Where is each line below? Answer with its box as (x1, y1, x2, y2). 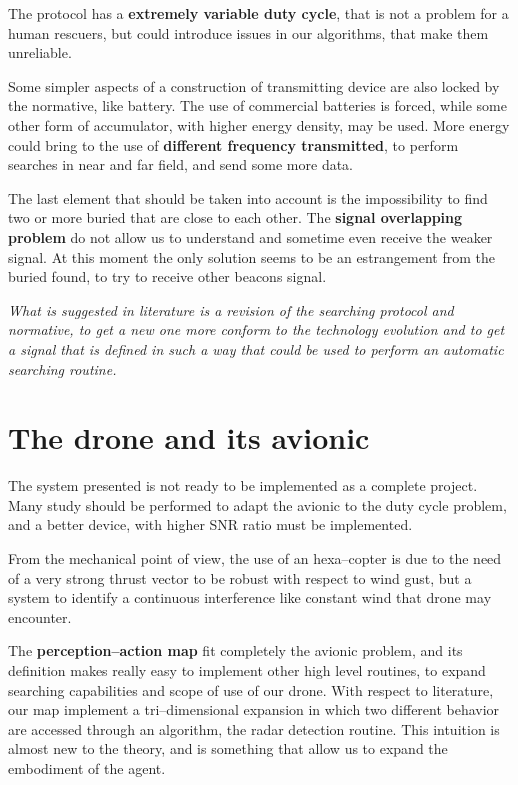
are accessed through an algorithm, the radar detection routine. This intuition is (8, 718, 500, 739)
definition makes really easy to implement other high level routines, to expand (8, 659, 486, 680)
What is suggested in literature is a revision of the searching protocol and (8, 299, 454, 320)
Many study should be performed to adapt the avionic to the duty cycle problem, (8, 494, 507, 515)
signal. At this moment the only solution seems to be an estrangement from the (8, 246, 495, 267)
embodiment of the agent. (8, 757, 166, 778)
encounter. (8, 606, 72, 627)
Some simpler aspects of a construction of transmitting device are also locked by (8, 75, 500, 96)
